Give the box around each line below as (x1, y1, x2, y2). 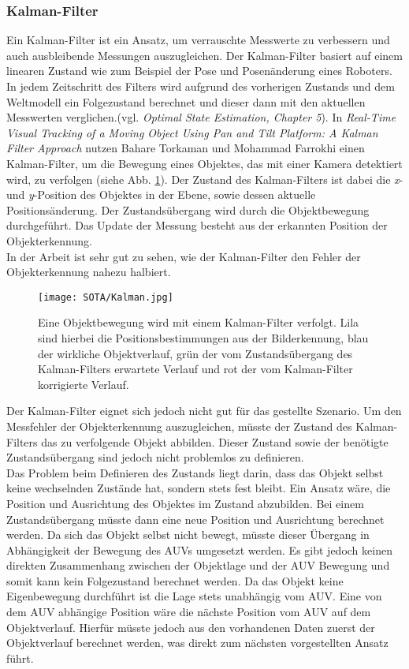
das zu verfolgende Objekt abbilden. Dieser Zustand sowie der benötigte (41, 433, 389, 450)
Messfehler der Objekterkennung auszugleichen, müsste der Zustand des (6, 417, 352, 434)
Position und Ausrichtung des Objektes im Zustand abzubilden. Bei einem (6, 495, 364, 511)
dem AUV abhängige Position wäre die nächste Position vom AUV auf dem (6, 604, 371, 620)
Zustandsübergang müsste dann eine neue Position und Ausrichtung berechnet (6, 510, 385, 527)
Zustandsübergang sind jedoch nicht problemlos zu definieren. (6, 449, 304, 465)
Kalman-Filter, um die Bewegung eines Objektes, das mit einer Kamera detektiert (6, 155, 403, 171)
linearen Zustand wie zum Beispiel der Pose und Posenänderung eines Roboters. (6, 62, 392, 79)
